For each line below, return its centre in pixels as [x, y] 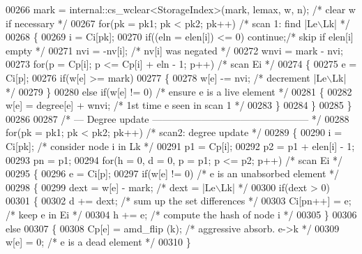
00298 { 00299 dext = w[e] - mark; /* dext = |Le [111, 187]
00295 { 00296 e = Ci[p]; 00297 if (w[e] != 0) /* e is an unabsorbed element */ [173, 173]
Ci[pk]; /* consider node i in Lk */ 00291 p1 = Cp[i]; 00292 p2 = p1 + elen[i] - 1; [180, 145]
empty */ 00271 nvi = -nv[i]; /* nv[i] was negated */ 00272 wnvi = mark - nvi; [174, 50]
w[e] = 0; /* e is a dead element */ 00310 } [98, 242]
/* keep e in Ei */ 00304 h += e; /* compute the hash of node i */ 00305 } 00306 [181, 214]
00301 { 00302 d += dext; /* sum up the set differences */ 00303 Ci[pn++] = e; [179, 201]
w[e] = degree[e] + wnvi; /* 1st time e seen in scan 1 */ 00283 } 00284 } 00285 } [179, 105]
